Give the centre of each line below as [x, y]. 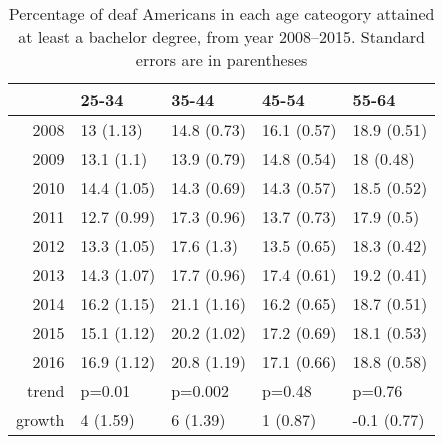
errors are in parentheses [221, 59]
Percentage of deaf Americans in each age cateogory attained [221, 13]
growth [40, 419]
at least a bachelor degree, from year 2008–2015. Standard [221, 36]
